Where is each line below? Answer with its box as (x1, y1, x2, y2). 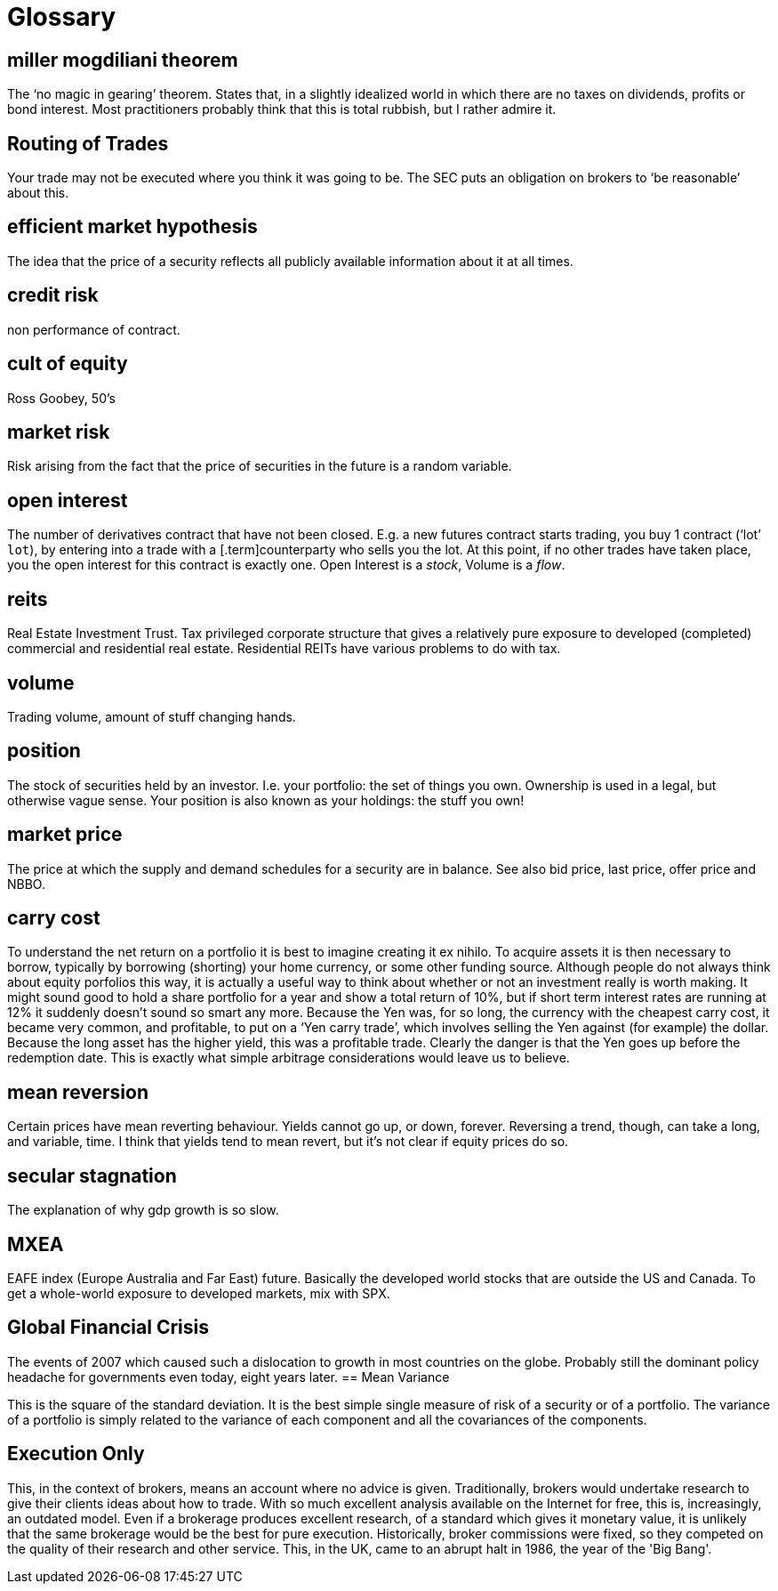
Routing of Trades (7, 132, 169, 155)
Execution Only (7, 1442, 145, 1466)
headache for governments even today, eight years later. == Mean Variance (7, 1369, 450, 1385)
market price (7, 823, 123, 846)
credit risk (7, 284, 99, 307)
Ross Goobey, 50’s (7, 390, 116, 406)
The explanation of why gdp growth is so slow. (7, 1202, 279, 1218)
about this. (7, 185, 69, 201)
